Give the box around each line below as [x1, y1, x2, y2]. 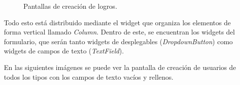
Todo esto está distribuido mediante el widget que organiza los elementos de [4, 17, 231, 27]
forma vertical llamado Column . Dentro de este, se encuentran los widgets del [4, 27, 235, 37]
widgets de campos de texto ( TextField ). [4, 46, 124, 56]
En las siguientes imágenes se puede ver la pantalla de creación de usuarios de [4, 62, 236, 72]
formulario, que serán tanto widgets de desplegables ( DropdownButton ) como [4, 36, 233, 46]
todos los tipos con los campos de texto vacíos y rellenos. [4, 71, 174, 82]
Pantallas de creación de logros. [23, 1, 117, 11]
